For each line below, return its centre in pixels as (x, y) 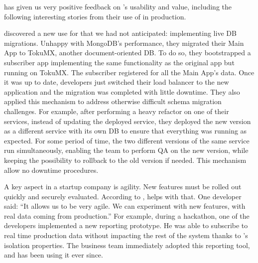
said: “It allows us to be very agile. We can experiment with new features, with (125, 206)
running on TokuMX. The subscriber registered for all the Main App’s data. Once (129, 72)
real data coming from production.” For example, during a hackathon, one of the (127, 215)
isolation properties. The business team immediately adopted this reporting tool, (127, 245)
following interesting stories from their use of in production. (95, 16)
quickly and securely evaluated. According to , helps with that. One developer (123, 196)
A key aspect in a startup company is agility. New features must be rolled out (123, 187)
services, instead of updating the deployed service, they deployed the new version (128, 121)
